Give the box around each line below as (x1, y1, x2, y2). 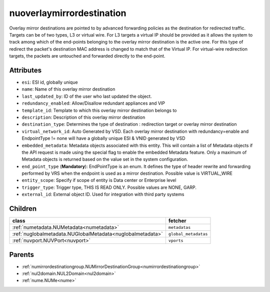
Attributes (9, 66, 42, 75)
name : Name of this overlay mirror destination (21, 86, 115, 92)
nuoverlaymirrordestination (9, 8, 126, 19)
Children (9, 204, 37, 213)
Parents (9, 250, 34, 259)
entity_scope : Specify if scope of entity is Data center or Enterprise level (21, 177, 176, 183)
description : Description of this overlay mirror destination (21, 114, 145, 120)
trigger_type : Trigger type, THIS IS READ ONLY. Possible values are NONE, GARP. (21, 184, 197, 190)
